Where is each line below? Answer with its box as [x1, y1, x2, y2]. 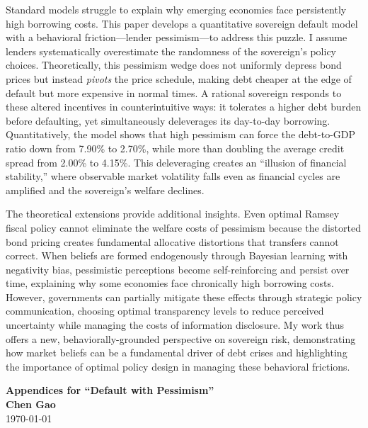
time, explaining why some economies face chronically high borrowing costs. [6, 276, 334, 291]
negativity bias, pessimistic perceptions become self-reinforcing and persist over [6, 261, 350, 276]
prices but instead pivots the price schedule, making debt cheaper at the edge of [6, 71, 352, 86]
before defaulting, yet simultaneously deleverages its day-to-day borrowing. [6, 113, 330, 128]
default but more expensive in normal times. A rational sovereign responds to [6, 85, 342, 100]
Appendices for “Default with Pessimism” [6, 383, 214, 398]
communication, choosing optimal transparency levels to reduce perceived [6, 303, 324, 318]
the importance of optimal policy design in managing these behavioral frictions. [6, 359, 350, 373]
